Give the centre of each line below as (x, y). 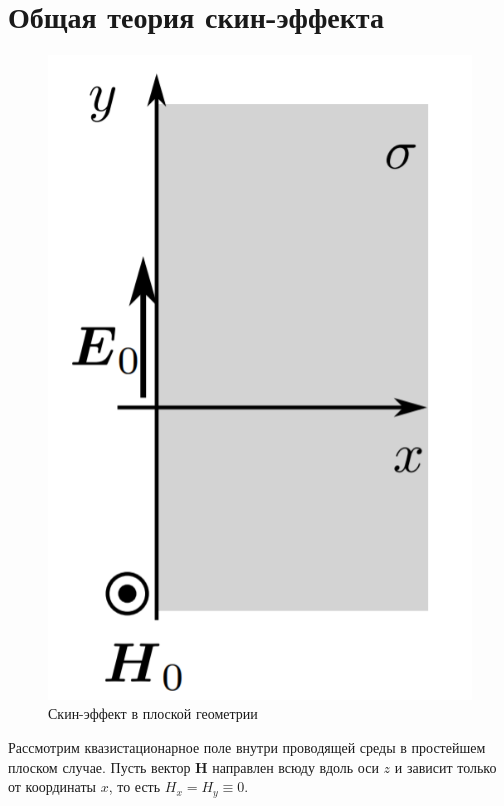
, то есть (134, 786)
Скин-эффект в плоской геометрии (153, 713)
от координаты (52, 786)
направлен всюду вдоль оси (295, 766)
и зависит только (445, 766)
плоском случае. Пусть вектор (99, 766)
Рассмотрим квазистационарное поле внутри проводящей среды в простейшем (247, 747)
